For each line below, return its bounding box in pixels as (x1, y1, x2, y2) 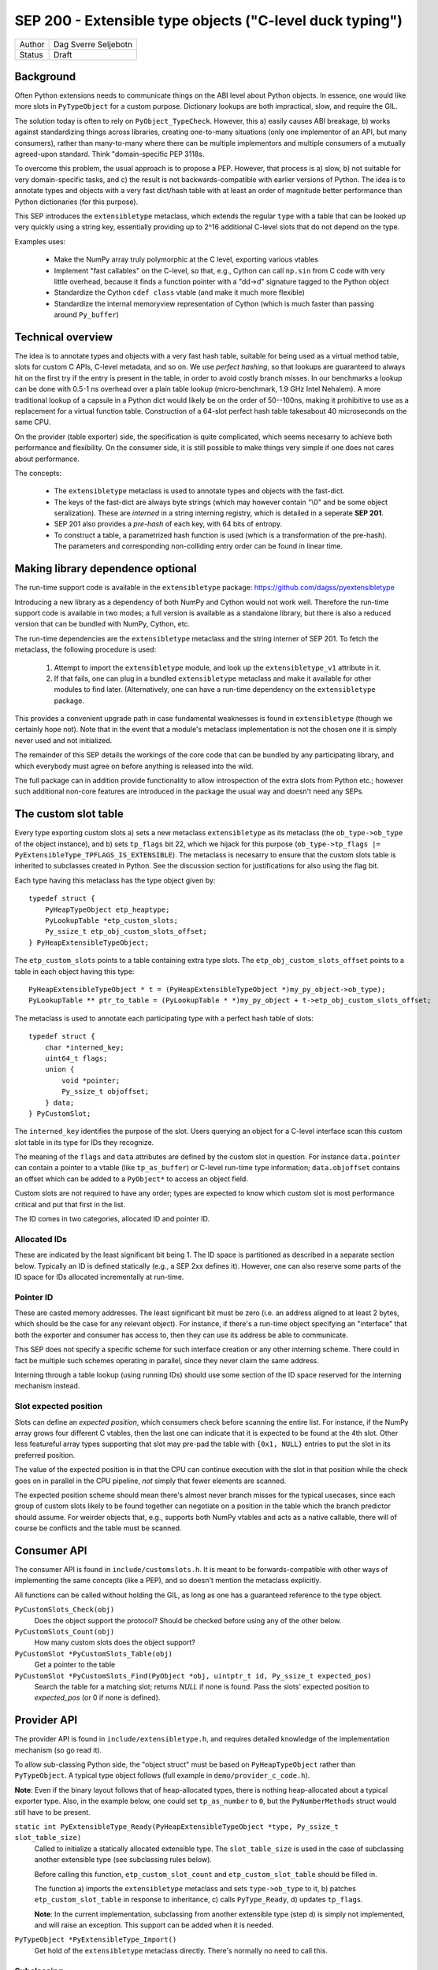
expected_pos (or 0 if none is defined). (34, 1693, 161, 1702)
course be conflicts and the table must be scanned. (14, 1523, 182, 1533)
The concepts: (14, 468, 62, 478)
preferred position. (14, 1450, 76, 1459)
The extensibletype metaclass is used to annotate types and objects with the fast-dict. (54, 486, 345, 496)
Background (14, 69, 76, 83)
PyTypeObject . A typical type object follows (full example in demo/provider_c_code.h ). (14, 1771, 310, 1780)
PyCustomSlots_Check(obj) (14, 1605, 115, 1615)
